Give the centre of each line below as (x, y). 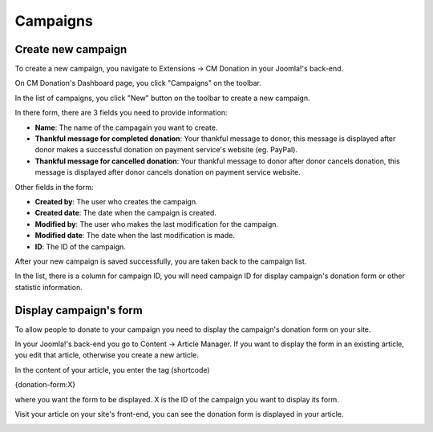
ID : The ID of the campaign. (80, 246)
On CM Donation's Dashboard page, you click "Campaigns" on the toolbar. (138, 83)
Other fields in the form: (54, 187)
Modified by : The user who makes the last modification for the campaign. (157, 224)
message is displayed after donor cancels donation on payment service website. (168, 172)
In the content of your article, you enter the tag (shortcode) (112, 369)
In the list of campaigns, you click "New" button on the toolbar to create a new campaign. (162, 98)
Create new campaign (71, 49)
